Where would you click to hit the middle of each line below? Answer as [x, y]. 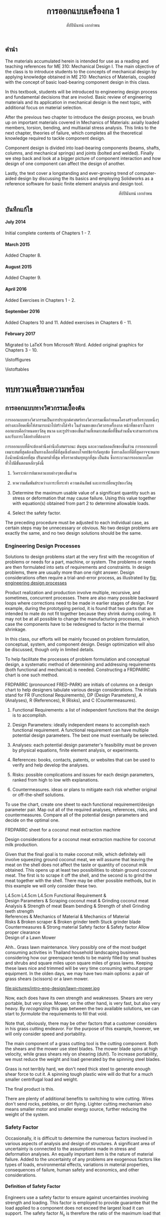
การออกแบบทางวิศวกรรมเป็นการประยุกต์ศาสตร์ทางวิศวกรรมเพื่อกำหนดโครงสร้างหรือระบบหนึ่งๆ [82, 420]
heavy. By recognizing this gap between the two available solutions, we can [82, 1008]
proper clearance [23, 933]
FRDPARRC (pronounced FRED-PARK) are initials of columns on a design [79, 685]
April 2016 [16, 289]
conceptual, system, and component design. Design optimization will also [80, 644]
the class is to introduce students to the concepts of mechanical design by [81, 72]
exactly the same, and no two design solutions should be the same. [74, 533]
